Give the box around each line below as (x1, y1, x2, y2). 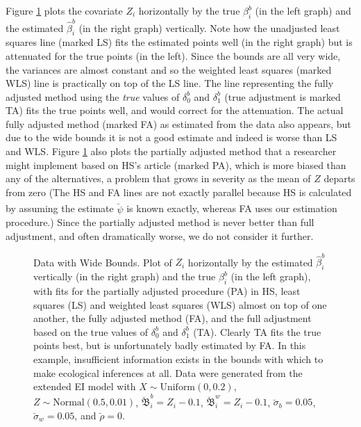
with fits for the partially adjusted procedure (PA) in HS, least (33, 283, 301, 298)
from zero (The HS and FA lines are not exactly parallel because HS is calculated (6, 184, 352, 199)
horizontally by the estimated (187, 255, 313, 269)
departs (324, 171, 355, 186)
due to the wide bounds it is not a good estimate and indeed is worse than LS (6, 130, 337, 145)
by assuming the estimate (6, 201, 114, 216)
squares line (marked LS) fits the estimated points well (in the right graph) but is (6, 35, 353, 49)
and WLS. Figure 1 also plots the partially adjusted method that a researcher (6, 144, 337, 159)
